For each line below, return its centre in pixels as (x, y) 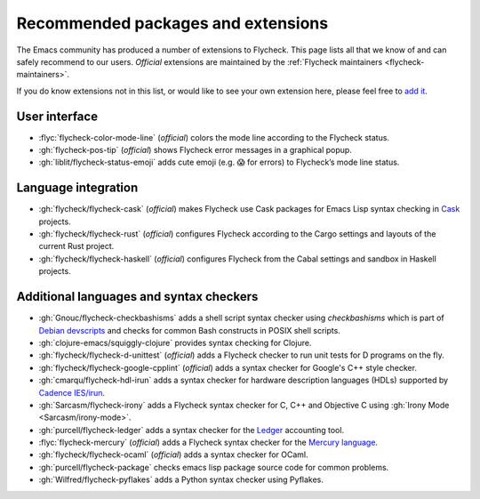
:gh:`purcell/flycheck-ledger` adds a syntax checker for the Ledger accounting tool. (192, 430)
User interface (57, 116)
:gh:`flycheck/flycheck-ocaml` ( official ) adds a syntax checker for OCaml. (173, 455)
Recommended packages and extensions (172, 23)
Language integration (77, 188)
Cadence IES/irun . (72, 392)
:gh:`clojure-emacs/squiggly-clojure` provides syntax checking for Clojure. (175, 342)
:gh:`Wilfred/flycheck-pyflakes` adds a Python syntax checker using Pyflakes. (181, 479)
